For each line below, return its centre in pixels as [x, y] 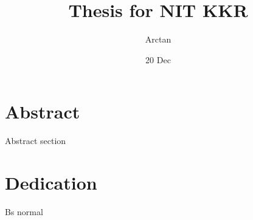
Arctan [158, 39]
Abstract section [36, 141]
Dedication [51, 183]
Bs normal [24, 211]
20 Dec [158, 59]
